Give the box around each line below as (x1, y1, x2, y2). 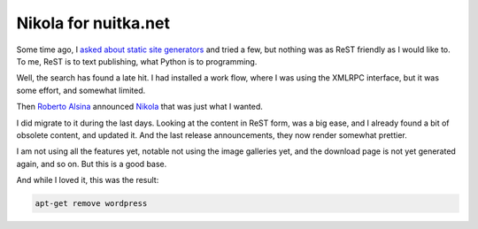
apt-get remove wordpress (35, 199, 148, 209)
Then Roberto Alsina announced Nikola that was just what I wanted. (16, 102, 263, 112)
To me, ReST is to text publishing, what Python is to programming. (16, 56, 258, 66)
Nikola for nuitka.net (16, 13, 170, 33)
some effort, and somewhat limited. (16, 85, 146, 95)
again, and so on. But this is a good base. (16, 158, 167, 169)
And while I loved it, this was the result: (16, 175, 159, 186)
